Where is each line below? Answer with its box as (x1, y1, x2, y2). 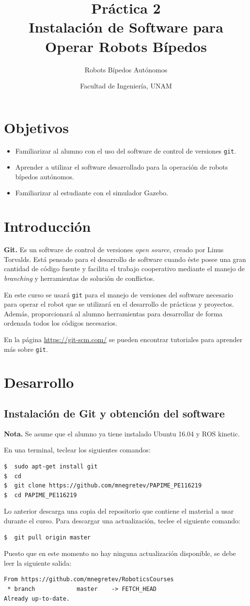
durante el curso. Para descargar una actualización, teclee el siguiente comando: (4, 515, 240, 525)
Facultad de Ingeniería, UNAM (80, 81, 172, 91)
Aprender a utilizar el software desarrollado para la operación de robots (15, 162, 228, 172)
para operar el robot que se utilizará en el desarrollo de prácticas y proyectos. (4, 299, 234, 309)
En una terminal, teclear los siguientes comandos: (4, 445, 151, 455)
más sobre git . (4, 344, 48, 354)
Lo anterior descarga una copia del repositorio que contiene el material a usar (4, 506, 234, 516)
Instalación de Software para (29, 17, 223, 37)
